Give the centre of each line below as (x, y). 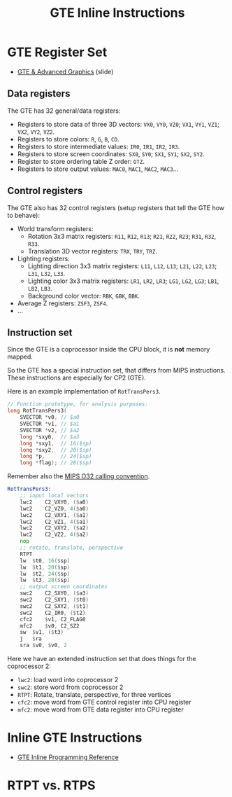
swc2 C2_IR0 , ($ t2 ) (53, 613)
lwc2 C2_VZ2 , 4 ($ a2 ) (55, 535)
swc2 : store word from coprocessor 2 (70, 687)
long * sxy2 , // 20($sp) (56, 450)
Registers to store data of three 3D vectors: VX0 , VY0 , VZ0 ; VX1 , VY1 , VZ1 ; (118, 124)
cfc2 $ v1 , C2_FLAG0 (53, 619)
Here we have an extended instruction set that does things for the (102, 659)
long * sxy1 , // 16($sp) (56, 443)
